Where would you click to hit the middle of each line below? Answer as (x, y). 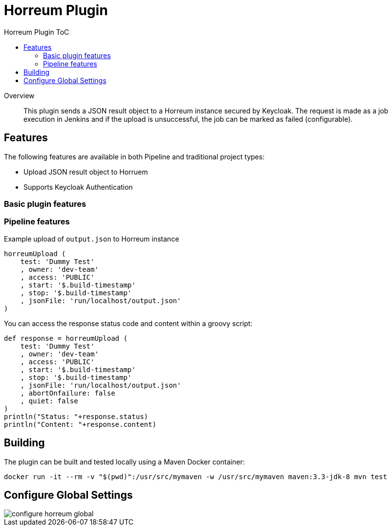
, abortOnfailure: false (68, 393)
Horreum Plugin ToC (37, 32)
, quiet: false (49, 401)
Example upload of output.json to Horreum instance (92, 239)
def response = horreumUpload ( (66, 338)
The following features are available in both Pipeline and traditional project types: (134, 156)
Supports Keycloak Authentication (78, 187)
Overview (19, 95)
